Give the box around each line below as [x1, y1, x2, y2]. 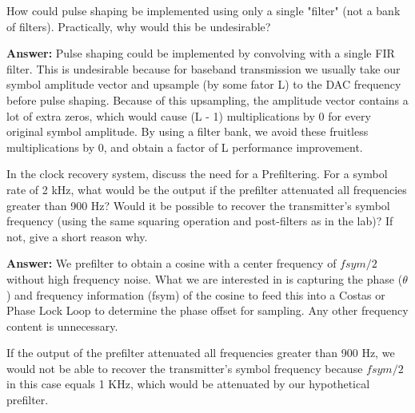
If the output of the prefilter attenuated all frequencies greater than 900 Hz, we [6, 344, 395, 361]
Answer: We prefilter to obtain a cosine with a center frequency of [6, 255, 337, 272]
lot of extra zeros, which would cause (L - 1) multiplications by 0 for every [6, 107, 371, 124]
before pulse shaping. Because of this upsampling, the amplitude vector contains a [6, 91, 409, 108]
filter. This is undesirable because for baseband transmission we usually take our [6, 60, 401, 77]
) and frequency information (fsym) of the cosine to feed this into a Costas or [6, 286, 385, 303]
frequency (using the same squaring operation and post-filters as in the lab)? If [6, 212, 393, 229]
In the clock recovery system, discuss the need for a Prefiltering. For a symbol [6, 165, 388, 182]
